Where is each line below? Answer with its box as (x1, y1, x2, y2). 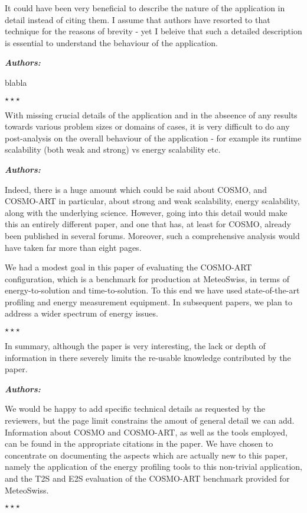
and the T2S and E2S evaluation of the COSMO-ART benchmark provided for (5, 472, 290, 484)
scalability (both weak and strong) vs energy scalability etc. (5, 143, 221, 156)
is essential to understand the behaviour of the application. (5, 36, 218, 49)
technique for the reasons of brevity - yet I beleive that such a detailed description (5, 25, 302, 37)
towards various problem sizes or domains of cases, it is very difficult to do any (5, 120, 290, 133)
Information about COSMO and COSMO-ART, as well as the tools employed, (5, 425, 288, 438)
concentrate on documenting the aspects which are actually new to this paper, (5, 449, 288, 461)
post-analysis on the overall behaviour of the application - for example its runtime (5, 131, 302, 144)
